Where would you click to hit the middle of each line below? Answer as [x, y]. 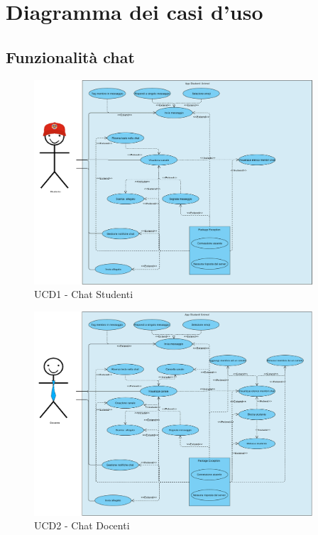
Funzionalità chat [70, 56]
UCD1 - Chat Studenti [84, 294]
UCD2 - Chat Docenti [82, 525]
